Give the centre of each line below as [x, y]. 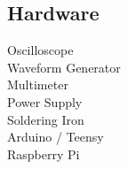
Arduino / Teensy [56, 137]
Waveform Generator [64, 67]
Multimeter [38, 84]
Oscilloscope [40, 50]
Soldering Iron [46, 119]
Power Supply [45, 101]
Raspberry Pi [44, 154]
